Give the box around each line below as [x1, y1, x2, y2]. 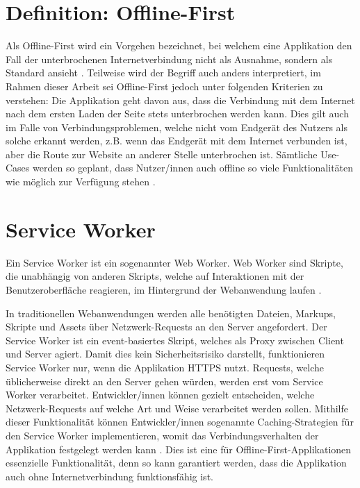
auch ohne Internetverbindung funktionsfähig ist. [6, 469, 213, 483]
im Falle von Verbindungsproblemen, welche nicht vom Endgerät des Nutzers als [6, 119, 348, 134]
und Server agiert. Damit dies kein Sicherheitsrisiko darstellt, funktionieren [6, 346, 325, 361]
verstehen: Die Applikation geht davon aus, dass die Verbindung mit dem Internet [6, 92, 355, 107]
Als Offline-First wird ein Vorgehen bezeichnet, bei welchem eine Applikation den [6, 38, 352, 53]
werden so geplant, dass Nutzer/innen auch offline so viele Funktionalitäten [33, 160, 354, 175]
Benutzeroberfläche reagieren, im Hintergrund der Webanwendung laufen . [6, 282, 322, 296]
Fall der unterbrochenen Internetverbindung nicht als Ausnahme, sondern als [6, 51, 333, 66]
